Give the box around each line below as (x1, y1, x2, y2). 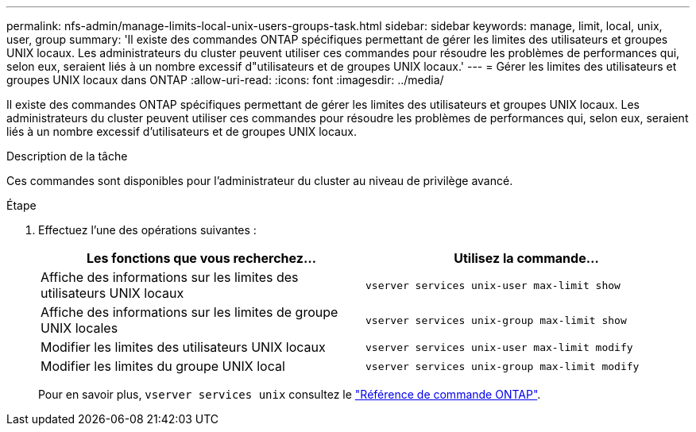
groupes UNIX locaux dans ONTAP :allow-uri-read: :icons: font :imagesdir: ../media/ (6, 73, 444, 87)
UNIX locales (41, 320, 118, 336)
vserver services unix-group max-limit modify (365, 360, 640, 372)
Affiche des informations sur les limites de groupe (41, 304, 338, 320)
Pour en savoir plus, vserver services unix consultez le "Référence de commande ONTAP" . (38, 388, 541, 401)
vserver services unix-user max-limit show (365, 279, 621, 291)
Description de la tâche (6, 149, 128, 163)
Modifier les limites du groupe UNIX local (41, 358, 285, 374)
